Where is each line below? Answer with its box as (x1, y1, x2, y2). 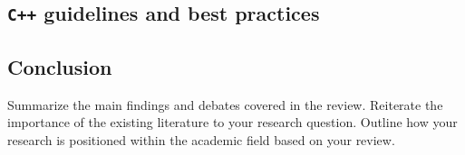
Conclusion (7, 52, 112, 80)
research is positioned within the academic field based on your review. (7, 130, 395, 149)
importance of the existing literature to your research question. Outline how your (7, 113, 458, 132)
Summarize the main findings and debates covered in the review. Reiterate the (7, 95, 443, 114)
